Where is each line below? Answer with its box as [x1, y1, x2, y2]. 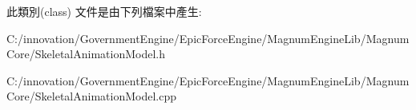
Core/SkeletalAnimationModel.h [6, 45, 166, 62]
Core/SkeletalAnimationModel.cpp [6, 88, 177, 104]
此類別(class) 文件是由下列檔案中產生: [6, 3, 202, 19]
